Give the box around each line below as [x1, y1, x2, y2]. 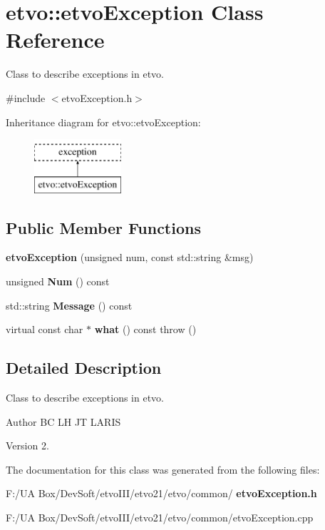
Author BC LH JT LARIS [6, 414, 121, 429]
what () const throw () [94, 322, 197, 337]
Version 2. [6, 438, 49, 453]
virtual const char [6, 322, 83, 337]
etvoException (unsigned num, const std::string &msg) [6, 250, 254, 265]
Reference [6, 25, 105, 54]
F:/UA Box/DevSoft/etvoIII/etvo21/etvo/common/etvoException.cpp [6, 510, 314, 525]
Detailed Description [6, 357, 162, 379]
